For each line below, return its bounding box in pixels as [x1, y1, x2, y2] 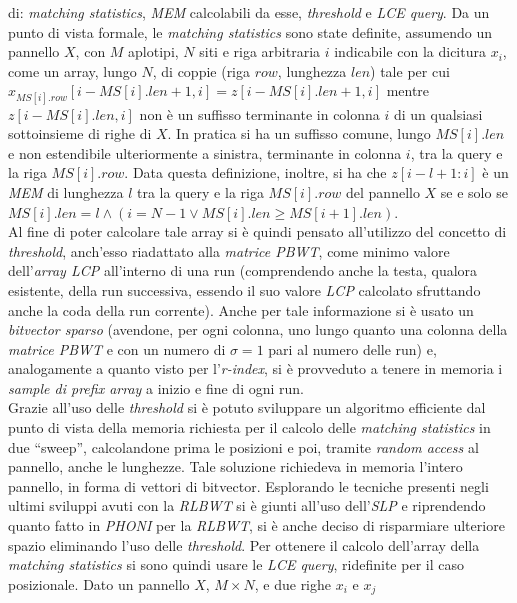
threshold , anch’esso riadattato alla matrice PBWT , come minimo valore [8, 240, 450, 261]
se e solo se [440, 181, 508, 202]
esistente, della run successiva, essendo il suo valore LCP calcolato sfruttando [8, 279, 481, 300]
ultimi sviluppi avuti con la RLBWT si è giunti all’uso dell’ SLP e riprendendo [8, 495, 486, 516]
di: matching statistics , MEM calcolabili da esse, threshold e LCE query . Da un [8, 2, 490, 22]
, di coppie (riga [152, 60, 251, 81]
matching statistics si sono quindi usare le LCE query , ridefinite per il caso [8, 554, 464, 575]
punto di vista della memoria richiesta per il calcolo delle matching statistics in [8, 417, 491, 438]
